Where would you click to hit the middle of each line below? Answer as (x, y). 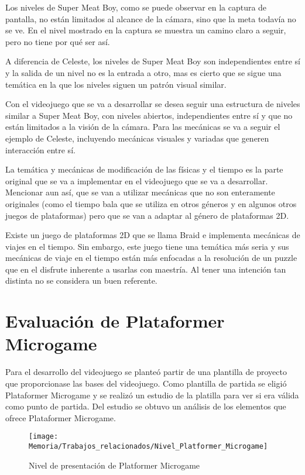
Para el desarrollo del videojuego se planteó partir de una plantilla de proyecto (146, 372)
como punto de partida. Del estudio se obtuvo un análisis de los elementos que (146, 406)
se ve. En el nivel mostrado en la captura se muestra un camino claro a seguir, (146, 30)
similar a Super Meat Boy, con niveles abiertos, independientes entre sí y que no (149, 115)
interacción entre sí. (40, 149)
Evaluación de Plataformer (115, 321)
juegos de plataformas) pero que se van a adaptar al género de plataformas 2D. (147, 215)
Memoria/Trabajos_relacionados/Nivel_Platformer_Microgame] (148, 446)
